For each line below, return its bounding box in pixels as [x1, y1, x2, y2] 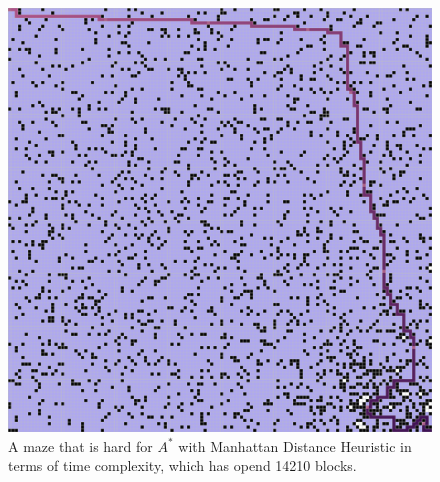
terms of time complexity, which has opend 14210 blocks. [8, 455, 357, 476]
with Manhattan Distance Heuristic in [178, 435, 412, 456]
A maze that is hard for [8, 435, 153, 456]
